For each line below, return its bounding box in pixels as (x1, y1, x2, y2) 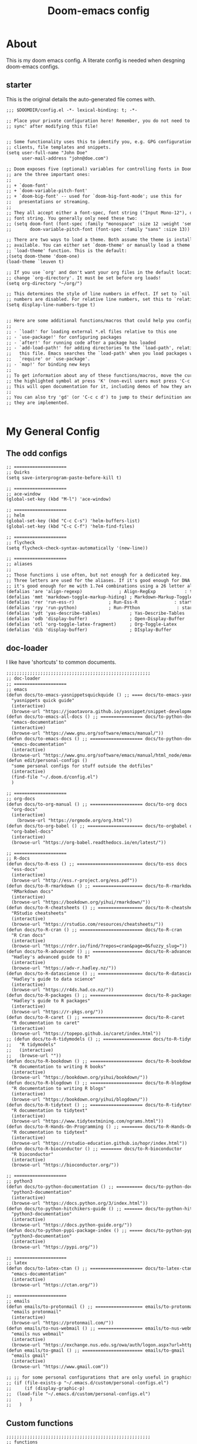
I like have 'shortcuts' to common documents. (6, 658, 117, 666)
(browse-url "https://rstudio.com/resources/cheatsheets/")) (11, 921, 164, 927)
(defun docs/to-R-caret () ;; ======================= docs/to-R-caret (6, 1014, 185, 1020)
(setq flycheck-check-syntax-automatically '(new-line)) (6, 545, 148, 551)
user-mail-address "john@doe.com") (21, 155, 109, 161)
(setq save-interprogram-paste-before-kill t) (6, 475, 122, 481)
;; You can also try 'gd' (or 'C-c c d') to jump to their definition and (6, 395, 193, 400)
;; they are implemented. (6, 400, 69, 406)
